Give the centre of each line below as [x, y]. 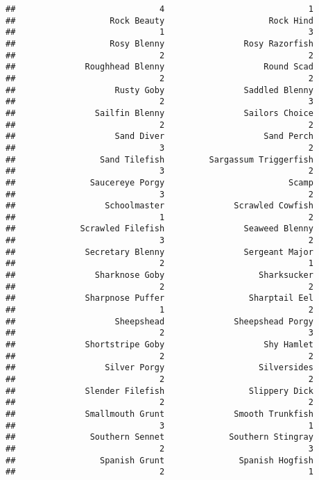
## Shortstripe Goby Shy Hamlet [159, 345]
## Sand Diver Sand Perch [159, 136]
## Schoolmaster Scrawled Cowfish [159, 206]
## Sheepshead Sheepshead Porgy [159, 321]
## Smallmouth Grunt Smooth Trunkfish [159, 414]
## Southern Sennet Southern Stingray [159, 437]
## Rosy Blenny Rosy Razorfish [159, 43]
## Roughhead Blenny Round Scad [159, 67]
